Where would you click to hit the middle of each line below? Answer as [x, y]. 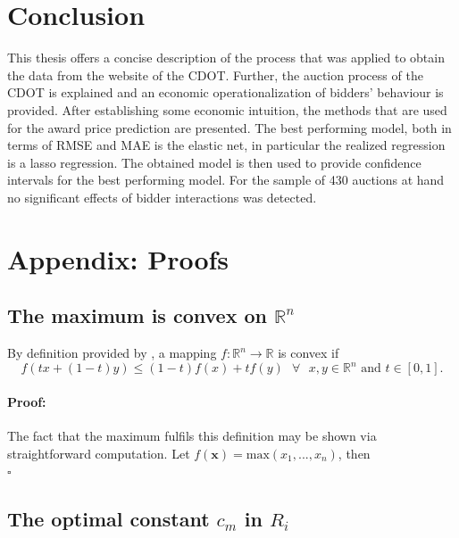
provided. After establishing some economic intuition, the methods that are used [227, 109]
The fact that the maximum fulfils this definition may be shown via [192, 435]
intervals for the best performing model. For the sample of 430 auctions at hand [226, 180]
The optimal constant [108, 519]
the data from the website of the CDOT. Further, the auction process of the [215, 74]
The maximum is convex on [137, 315]
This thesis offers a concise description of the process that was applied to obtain [226, 58]
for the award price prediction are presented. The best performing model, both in [229, 127]
